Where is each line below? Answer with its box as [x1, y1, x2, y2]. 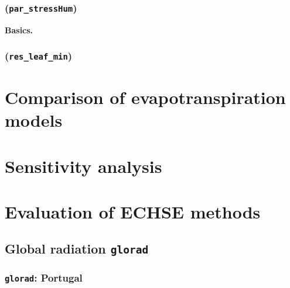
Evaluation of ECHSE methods [5, 199, 261, 223]
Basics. [5, 23, 33, 36]
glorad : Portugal [5, 270, 83, 285]
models [5, 108, 63, 132]
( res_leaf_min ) [5, 48, 73, 63]
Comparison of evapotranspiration [5, 85, 286, 109]
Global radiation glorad [5, 240, 149, 258]
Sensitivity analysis [5, 154, 162, 178]
